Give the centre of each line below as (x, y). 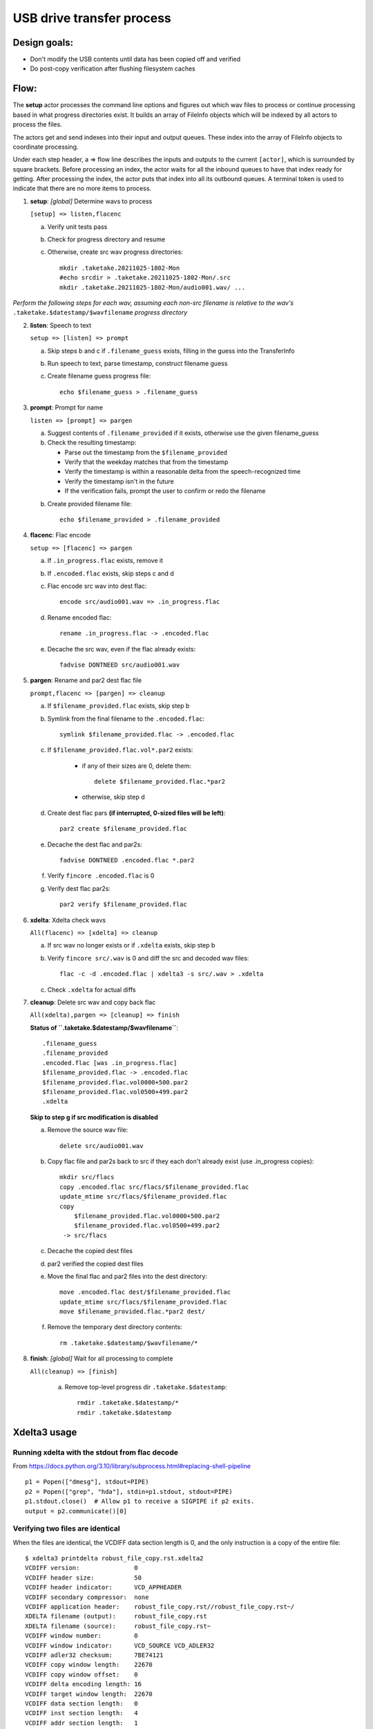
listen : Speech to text (61, 325)
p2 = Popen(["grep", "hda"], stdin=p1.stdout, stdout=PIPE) (129, 1491)
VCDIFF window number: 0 (82, 1636)
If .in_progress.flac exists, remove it (105, 561)
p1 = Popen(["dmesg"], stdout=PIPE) (87, 1482)
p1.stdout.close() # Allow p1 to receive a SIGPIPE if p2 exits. (140, 1501)
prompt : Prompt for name (67, 407)
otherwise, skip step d (113, 797)
